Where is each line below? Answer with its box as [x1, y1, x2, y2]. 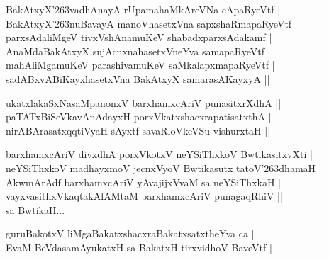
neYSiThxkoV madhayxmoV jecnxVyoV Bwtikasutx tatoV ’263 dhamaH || [6, 160, 325, 175]
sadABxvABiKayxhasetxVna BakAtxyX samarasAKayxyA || [6, 71, 270, 86]
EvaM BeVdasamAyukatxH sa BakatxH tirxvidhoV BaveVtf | [6, 239, 272, 254]
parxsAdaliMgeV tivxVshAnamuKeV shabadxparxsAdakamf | [6, 30, 272, 45]
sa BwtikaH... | [6, 202, 71, 217]
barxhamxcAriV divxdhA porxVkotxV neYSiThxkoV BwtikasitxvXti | [6, 147, 313, 162]
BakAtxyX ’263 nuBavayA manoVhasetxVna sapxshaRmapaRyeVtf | [6, 16, 298, 30]
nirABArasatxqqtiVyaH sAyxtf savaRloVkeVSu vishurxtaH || [6, 123, 271, 137]
